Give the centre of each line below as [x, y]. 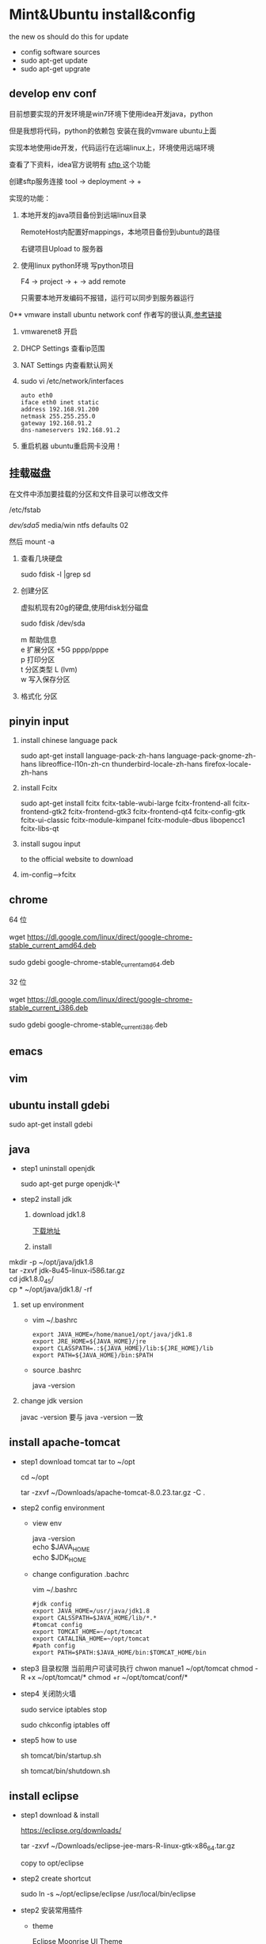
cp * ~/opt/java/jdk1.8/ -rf [51, 1289]
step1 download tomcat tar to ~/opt [78, 1461]
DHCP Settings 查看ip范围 [63, 348]
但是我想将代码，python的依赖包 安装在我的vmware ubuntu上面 [113, 130]
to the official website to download [77, 859]
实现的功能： [30, 198]
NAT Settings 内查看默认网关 [67, 365]
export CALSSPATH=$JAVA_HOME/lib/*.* [95, 1618]
